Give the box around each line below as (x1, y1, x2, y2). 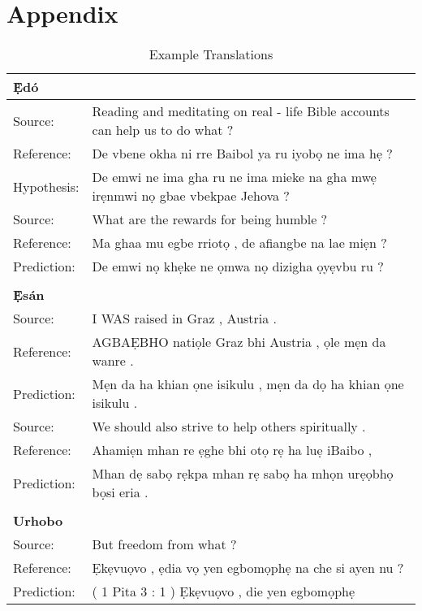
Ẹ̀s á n (13, 285, 45, 305)
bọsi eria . (92, 483, 149, 502)
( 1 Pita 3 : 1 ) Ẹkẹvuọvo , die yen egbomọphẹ (92, 582, 355, 601)
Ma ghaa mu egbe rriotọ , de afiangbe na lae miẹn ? (92, 233, 387, 253)
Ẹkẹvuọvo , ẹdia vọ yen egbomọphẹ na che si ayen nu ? (92, 558, 404, 578)
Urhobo (13, 511, 63, 531)
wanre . (92, 351, 134, 370)
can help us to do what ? (92, 120, 234, 140)
